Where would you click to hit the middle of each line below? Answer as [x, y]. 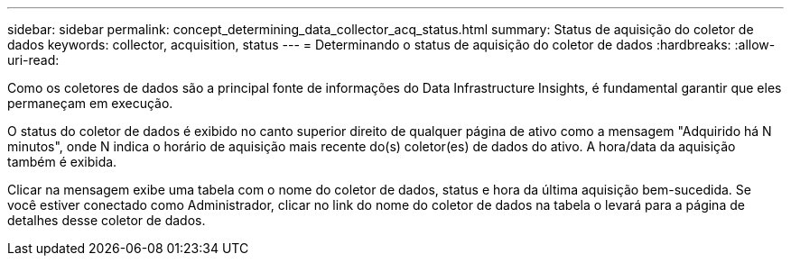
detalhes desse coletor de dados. [107, 220]
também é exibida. [62, 162]
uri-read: [33, 60]
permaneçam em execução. [90, 103]
